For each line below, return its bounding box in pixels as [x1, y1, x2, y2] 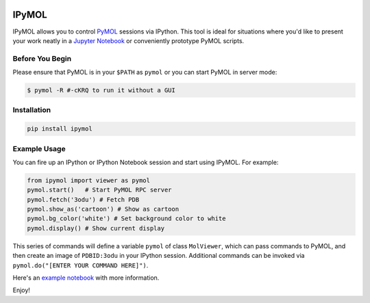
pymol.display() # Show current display [27, 224, 164, 232]
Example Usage [12, 144, 66, 153]
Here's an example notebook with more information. [12, 274, 160, 282]
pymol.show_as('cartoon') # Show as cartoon [27, 205, 180, 213]
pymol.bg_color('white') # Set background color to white [27, 215, 226, 222]
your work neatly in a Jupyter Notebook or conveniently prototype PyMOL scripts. [12, 36, 245, 44]
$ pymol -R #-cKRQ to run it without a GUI [27, 86, 176, 94]
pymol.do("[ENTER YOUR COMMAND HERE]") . [12, 261, 149, 269]
